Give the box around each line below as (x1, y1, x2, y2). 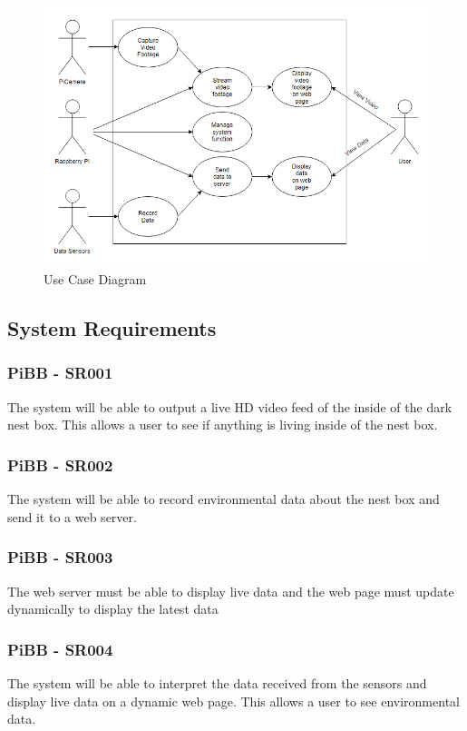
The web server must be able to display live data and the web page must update (7, 581, 454, 600)
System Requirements (7, 314, 217, 342)
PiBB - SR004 (7, 637, 113, 660)
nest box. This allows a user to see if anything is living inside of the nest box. (7, 415, 438, 434)
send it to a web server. (7, 507, 137, 526)
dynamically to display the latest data (7, 599, 219, 618)
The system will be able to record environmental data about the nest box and (7, 489, 440, 509)
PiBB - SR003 (7, 546, 113, 568)
